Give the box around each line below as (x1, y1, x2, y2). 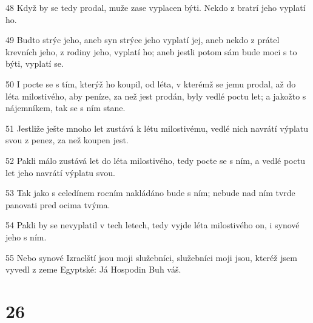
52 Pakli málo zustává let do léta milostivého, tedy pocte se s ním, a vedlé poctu (5, 154, 305, 166)
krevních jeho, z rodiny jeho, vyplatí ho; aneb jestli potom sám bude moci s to (5, 45, 297, 58)
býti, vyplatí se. (5, 57, 64, 70)
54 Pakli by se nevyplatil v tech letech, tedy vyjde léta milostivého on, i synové (5, 219, 300, 231)
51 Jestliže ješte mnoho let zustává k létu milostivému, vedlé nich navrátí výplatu (5, 121, 309, 134)
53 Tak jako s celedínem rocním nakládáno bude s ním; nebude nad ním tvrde (5, 186, 295, 199)
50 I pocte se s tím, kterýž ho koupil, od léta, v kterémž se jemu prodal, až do (5, 77, 296, 90)
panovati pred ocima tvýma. (5, 198, 110, 211)
